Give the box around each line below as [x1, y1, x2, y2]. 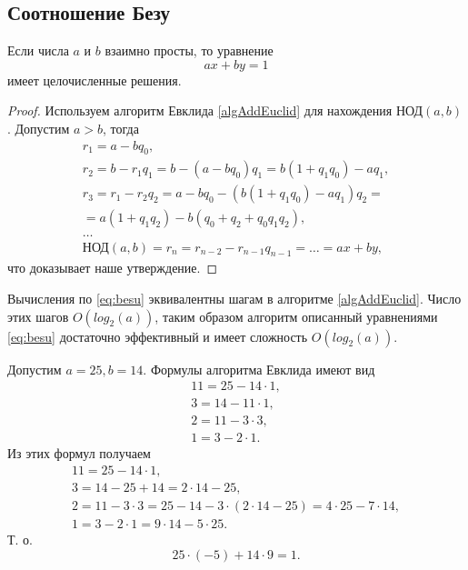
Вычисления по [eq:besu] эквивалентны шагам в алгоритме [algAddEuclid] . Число [7, 288, 462, 307]
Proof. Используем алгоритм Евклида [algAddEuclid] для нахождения [7, 101, 393, 120]
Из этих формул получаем [7, 444, 151, 463]
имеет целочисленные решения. [7, 70, 182, 89]
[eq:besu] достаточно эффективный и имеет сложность [7, 326, 308, 345]
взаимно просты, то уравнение [105, 41, 274, 60]
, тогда [103, 118, 139, 137]
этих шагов [7, 306, 69, 325]
